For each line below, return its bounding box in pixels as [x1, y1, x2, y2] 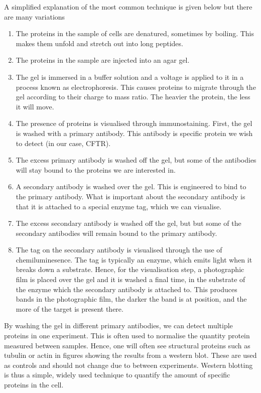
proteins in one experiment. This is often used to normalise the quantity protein [4, 330, 250, 341]
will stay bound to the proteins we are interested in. [16, 164, 176, 175]
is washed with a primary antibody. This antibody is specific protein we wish [16, 127, 253, 138]
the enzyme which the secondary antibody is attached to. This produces [16, 284, 237, 294]
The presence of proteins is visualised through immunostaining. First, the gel [16, 118, 252, 128]
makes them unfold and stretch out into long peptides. [16, 38, 183, 48]
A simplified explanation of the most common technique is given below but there [4, 2, 252, 12]
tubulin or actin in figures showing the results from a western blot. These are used [4, 350, 257, 360]
